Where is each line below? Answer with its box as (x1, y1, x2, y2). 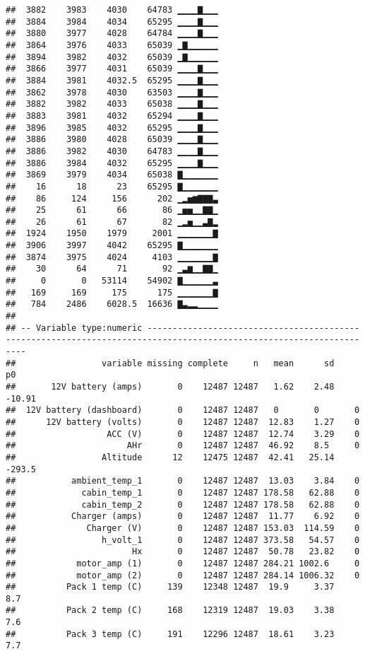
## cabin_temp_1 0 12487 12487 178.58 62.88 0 (6, 487, 360, 498)
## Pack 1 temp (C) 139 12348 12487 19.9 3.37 (6, 582, 335, 592)
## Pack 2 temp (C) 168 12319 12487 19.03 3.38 (6, 605, 335, 616)
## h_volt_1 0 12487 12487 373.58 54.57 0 (6, 535, 360, 545)
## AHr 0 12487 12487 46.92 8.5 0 (6, 440, 360, 451)
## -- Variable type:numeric (6, 322, 143, 333)
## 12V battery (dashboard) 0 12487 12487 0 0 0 (6, 405, 360, 416)
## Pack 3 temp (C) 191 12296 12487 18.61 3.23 (6, 629, 335, 639)
